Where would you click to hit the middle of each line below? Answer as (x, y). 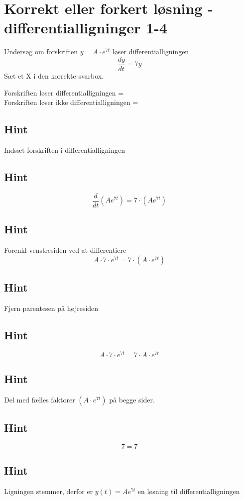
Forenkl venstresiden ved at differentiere (65, 250)
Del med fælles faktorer (40, 399)
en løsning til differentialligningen (189, 491)
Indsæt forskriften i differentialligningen (64, 150)
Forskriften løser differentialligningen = (64, 92)
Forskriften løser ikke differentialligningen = (71, 102)
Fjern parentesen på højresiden (51, 308)
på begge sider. (132, 399)
